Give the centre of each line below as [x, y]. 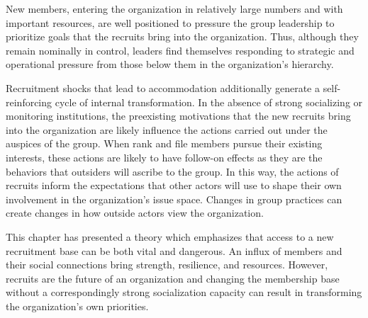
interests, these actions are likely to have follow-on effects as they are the [164, 157]
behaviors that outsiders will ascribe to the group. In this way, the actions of [172, 171]
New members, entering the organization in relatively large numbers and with [174, 8]
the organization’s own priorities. [77, 306]
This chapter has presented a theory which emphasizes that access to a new [170, 236]
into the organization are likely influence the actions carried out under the [167, 129]
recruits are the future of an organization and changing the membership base [173, 278]
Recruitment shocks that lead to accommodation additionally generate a [163, 87]
